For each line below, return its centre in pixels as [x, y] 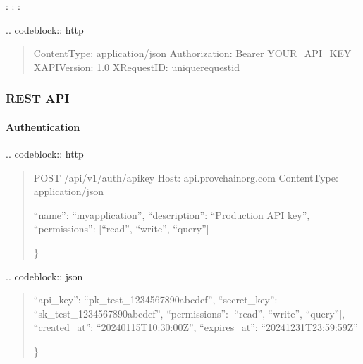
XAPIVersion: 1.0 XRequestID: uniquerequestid [136, 67]
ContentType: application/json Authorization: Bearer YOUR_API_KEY [192, 53]
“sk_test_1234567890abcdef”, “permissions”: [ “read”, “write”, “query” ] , [189, 313]
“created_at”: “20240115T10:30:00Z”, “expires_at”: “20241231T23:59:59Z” [196, 327]
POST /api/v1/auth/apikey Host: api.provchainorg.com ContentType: [186, 177]
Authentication [43, 126]
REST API [38, 98]
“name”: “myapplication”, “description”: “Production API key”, [172, 214]
